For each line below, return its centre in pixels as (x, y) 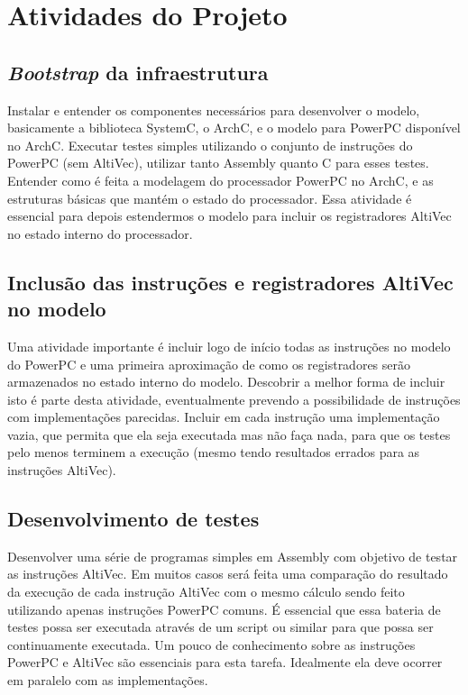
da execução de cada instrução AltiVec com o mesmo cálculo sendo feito (206, 592)
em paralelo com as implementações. (108, 680)
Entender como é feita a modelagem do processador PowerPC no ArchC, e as (220, 180)
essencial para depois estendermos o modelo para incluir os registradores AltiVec (229, 216)
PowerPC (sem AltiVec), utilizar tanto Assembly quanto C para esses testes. (218, 163)
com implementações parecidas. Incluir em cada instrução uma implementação (224, 417)
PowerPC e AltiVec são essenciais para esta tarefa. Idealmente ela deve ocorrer (225, 662)
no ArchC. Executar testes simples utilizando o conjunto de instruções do (210, 145)
